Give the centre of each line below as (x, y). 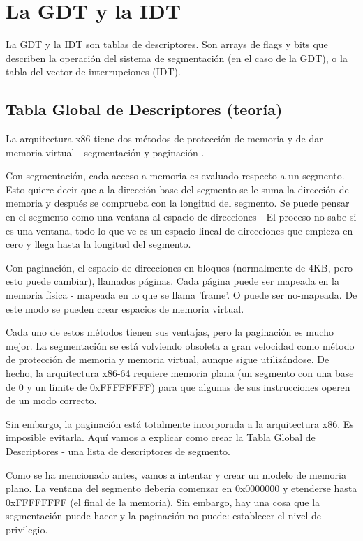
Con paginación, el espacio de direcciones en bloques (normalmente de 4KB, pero (179, 267)
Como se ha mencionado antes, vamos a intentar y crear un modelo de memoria (176, 474)
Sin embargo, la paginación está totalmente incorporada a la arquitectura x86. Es (180, 423)
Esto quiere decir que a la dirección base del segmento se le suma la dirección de (177, 189)
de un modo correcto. (51, 400)
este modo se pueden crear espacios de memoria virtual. (125, 308)
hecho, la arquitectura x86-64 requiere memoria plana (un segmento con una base (180, 373)
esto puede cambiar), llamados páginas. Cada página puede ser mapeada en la (172, 281)
